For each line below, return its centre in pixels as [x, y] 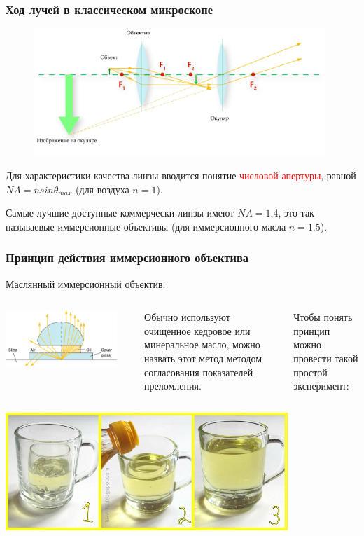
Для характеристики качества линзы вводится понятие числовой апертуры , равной [181, 176]
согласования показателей [199, 372]
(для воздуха [103, 189]
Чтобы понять [323, 317]
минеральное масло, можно [202, 344]
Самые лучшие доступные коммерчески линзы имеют [120, 213]
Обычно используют [187, 317]
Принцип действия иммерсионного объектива [127, 257]
